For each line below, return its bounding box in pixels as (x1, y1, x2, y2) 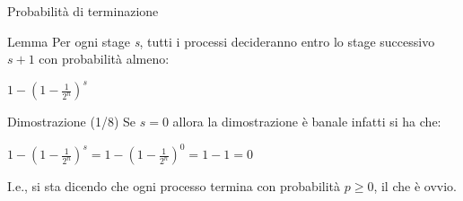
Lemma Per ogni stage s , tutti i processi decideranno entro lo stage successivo (7, 31, 435, 50)
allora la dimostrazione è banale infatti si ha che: (172, 112, 441, 131)
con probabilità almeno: (39, 49, 170, 68)
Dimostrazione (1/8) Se (7, 112, 136, 131)
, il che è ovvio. (373, 177, 457, 196)
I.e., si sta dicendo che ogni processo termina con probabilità (7, 177, 341, 196)
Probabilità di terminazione (7, 2, 159, 20)
